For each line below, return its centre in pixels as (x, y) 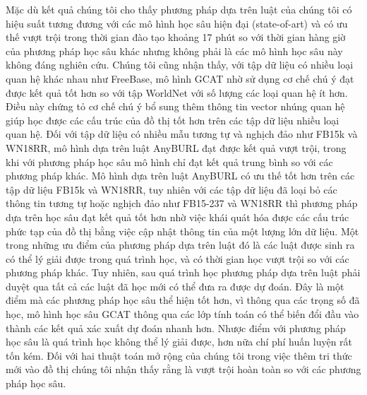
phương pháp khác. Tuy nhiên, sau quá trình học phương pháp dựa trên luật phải (183, 272)
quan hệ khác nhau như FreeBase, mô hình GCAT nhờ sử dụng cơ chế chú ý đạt (180, 78)
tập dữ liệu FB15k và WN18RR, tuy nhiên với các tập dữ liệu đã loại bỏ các (172, 189)
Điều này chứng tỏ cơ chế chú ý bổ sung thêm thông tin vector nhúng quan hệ (175, 106)
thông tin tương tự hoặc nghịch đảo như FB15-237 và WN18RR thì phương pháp (182, 203)
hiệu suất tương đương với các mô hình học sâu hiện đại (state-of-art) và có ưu (177, 23)
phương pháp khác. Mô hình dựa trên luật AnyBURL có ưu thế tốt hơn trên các (180, 176)
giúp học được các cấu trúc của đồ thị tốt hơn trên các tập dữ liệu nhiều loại (173, 120)
